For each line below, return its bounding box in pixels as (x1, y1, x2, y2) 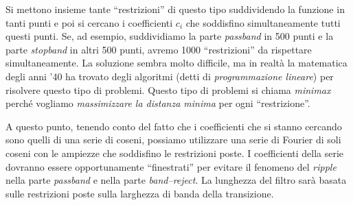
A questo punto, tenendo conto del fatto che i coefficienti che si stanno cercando (5, 119, 342, 133)
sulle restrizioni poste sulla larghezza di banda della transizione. (5, 186, 274, 200)
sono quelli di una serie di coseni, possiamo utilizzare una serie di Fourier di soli (5, 132, 341, 147)
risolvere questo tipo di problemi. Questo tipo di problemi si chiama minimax (5, 82, 331, 97)
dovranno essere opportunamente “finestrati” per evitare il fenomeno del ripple (5, 159, 337, 173)
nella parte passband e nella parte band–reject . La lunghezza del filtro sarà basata (5, 173, 347, 187)
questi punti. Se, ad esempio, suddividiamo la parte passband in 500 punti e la (5, 29, 334, 43)
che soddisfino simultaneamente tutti (185, 15, 341, 29)
